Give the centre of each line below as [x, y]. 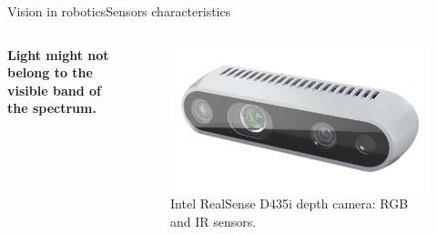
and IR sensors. [213, 222]
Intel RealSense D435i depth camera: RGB [290, 203]
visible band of [54, 90]
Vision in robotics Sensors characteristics [119, 11]
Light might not [58, 54]
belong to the [50, 72]
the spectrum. [52, 108]
